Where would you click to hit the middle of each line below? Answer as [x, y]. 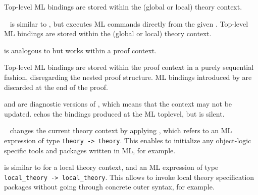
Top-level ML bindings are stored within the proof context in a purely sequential [129, 67]
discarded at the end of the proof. [56, 87]
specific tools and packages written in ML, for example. [90, 150]
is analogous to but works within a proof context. [81, 50]
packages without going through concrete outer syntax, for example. [109, 187]
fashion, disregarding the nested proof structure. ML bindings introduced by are [128, 77]
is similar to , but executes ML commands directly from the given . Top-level [129, 23]
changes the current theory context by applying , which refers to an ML [121, 130]
